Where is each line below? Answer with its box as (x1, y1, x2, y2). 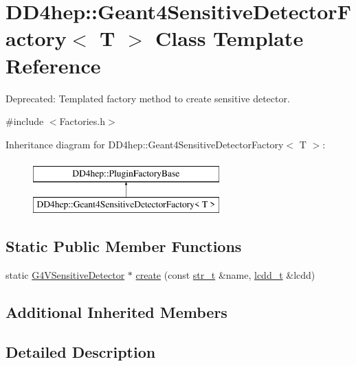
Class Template (155, 24, 304, 52)
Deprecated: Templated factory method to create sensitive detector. (5, 91, 290, 105)
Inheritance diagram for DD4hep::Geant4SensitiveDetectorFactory (5, 137, 284, 151)
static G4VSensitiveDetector (5, 267, 125, 282)
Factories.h (59, 114, 105, 128)
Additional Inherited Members (5, 301, 227, 322)
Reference (5, 51, 101, 79)
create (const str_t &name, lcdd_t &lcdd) (135, 267, 315, 282)
